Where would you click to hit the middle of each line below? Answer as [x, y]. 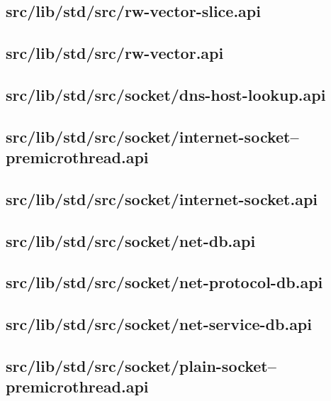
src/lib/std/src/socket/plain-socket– [141, 366]
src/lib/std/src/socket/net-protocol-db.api [164, 282]
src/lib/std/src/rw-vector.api [115, 53]
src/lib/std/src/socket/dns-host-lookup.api [166, 94]
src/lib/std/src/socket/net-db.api [131, 240]
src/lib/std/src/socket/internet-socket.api [162, 198]
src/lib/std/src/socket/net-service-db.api [159, 324]
